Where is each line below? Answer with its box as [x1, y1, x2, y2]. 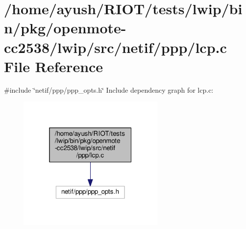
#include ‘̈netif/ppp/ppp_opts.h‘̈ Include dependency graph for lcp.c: [4, 84, 214, 95]
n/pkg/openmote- [4, 18, 126, 38]
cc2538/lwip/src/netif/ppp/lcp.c [4, 37, 227, 57]
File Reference [4, 56, 103, 76]
